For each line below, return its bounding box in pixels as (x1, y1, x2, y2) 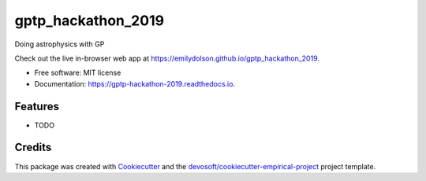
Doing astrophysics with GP (14, 39, 105, 49)
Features (14, 99, 59, 113)
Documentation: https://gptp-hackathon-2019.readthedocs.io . (34, 79, 236, 88)
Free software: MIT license (34, 68, 121, 78)
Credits (14, 141, 52, 154)
